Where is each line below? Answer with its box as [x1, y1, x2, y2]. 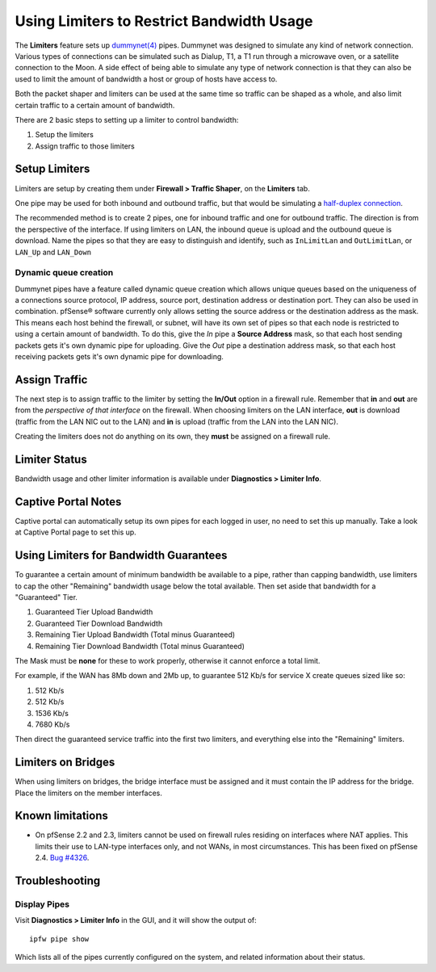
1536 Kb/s [35, 708, 69, 718]
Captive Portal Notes [15, 495, 122, 509]
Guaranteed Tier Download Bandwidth [35, 618, 163, 628]
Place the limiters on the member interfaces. [15, 788, 163, 798]
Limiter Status [15, 452, 88, 466]
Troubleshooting [15, 874, 101, 888]
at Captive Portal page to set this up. [15, 527, 136, 537]
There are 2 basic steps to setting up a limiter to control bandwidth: [15, 115, 239, 124]
